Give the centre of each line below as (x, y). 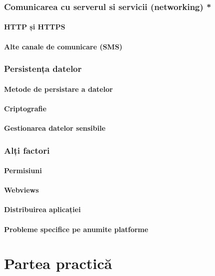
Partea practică (58, 263)
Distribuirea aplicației (42, 209)
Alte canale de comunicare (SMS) (63, 46)
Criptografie (25, 108)
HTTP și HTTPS (35, 27)
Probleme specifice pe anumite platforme (76, 229)
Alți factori (27, 150)
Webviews (21, 190)
